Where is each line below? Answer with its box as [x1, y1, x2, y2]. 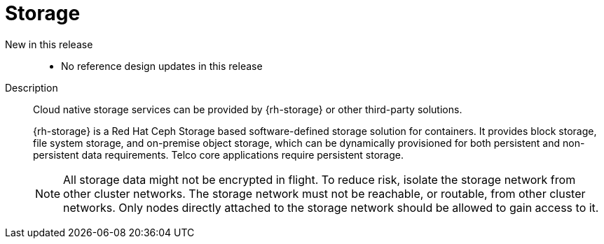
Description [5, 81, 58, 94]
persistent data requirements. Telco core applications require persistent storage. [33, 148, 404, 161]
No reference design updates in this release [61, 59, 263, 72]
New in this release [5, 38, 93, 50]
